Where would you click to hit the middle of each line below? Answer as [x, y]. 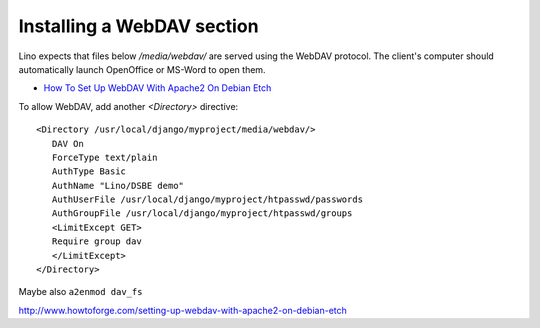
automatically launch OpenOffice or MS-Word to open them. [142, 69]
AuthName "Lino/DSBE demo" [118, 185]
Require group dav [96, 241]
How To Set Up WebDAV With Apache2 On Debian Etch [157, 88]
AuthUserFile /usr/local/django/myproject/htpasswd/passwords [207, 199]
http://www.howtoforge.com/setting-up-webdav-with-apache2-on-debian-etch [182, 310]
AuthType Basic [89, 171]
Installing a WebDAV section [138, 26]
